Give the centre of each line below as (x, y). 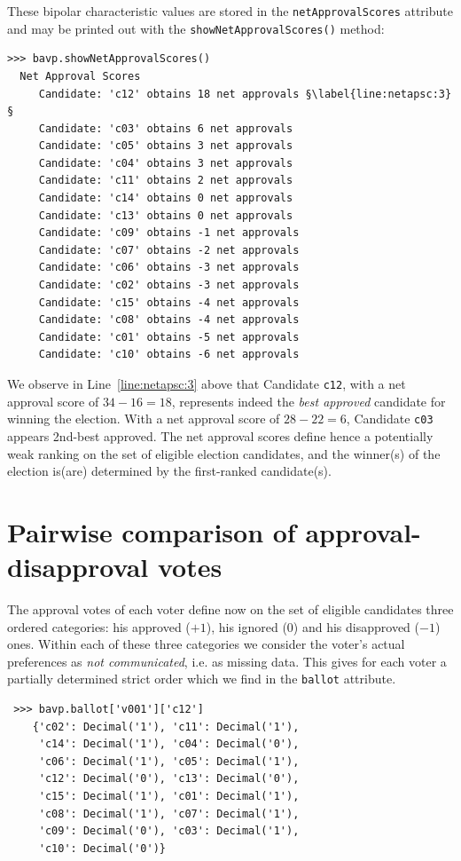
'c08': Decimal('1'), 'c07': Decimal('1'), (169, 814)
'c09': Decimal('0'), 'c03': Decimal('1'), (169, 831)
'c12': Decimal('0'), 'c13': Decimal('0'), (169, 779)
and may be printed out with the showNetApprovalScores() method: (196, 28)
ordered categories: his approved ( (99, 626)
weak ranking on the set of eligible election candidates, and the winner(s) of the (224, 453)
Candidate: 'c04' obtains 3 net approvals (166, 163)
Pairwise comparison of (152, 531)
